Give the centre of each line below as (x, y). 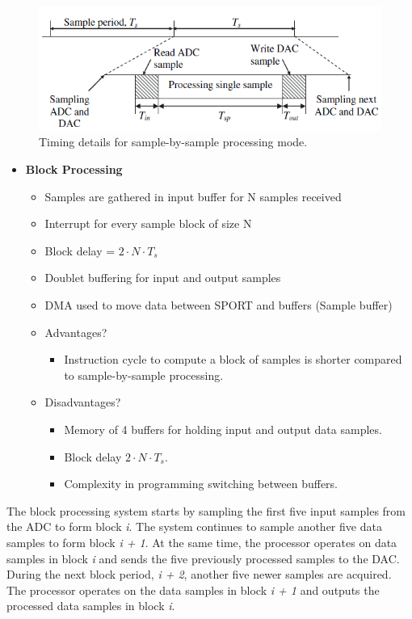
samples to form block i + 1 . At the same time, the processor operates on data (202, 542)
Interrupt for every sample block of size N (148, 223)
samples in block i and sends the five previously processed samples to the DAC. (203, 558)
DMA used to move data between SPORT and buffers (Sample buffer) (219, 305)
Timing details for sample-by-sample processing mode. (173, 142)
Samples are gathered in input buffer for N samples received (193, 196)
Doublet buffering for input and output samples (163, 278)
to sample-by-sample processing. (144, 375)
